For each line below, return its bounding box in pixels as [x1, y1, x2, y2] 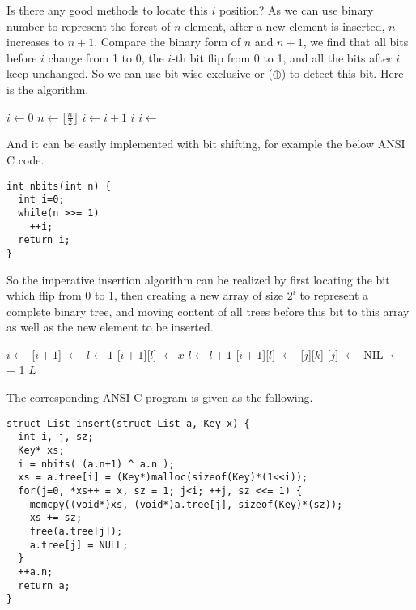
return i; [18, 234, 70, 246]
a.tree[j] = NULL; [29, 539, 129, 551]
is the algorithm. [6, 80, 89, 97]
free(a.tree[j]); [29, 525, 123, 537]
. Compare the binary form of [94, 33, 241, 50]
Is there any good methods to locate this [6, 2, 208, 18]
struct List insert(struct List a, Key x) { [6, 417, 250, 429]
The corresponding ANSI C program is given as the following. [6, 389, 313, 406]
